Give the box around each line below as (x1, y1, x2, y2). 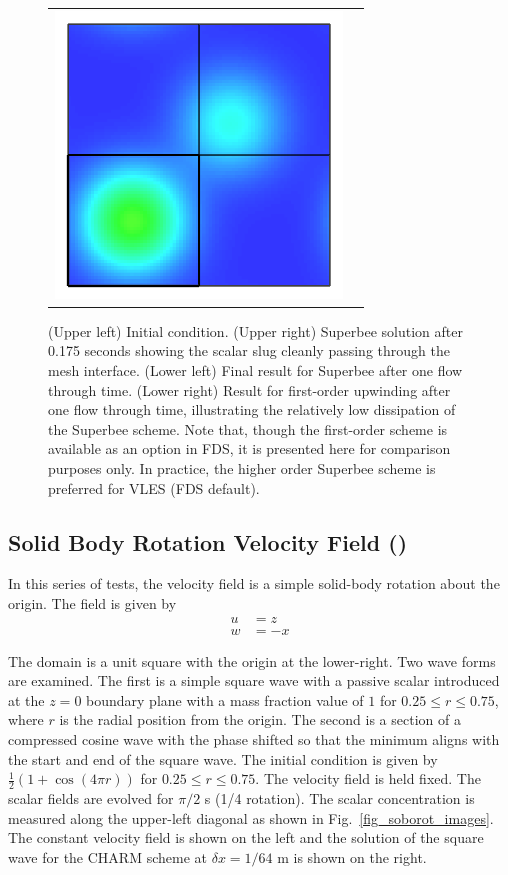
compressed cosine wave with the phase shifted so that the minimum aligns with (8, 729, 500, 750)
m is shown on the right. (277, 846, 427, 867)
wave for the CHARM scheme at (8, 846, 207, 867)
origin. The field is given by (8, 592, 177, 613)
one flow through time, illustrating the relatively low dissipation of (48, 399, 456, 420)
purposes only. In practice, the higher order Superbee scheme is (48, 458, 436, 478)
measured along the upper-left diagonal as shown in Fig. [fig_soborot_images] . (8, 807, 494, 828)
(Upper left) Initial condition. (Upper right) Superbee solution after (48, 320, 463, 341)
